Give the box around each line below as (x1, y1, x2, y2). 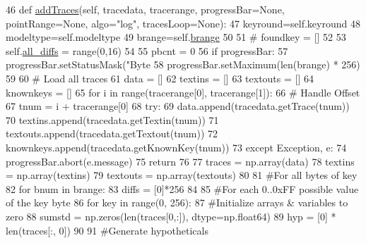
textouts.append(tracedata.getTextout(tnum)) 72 (6, 126, 218, 141)
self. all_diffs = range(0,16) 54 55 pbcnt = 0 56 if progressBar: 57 (6, 43, 288, 58)
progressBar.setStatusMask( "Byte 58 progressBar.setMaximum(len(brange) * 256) (6, 57, 360, 72)
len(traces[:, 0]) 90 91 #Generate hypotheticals (6, 223, 208, 237)
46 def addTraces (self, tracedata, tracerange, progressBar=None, (6, 2, 285, 16)
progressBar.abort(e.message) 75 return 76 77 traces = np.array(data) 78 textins (6, 154, 355, 168)
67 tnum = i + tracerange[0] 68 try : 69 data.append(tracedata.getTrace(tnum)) (6, 99, 350, 113)
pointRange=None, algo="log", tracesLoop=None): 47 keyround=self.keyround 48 (6, 15, 360, 30)
